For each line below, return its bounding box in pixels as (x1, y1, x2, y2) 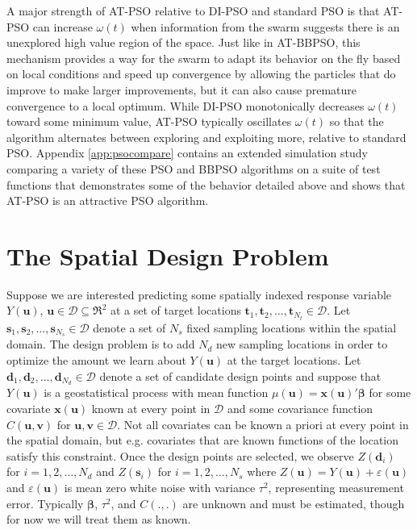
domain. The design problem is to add (6, 336, 195, 353)
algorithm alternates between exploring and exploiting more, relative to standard (6, 128, 407, 145)
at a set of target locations (110, 302, 241, 319)
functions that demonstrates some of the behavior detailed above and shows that (6, 176, 406, 193)
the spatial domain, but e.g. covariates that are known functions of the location (6, 432, 399, 449)
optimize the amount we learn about (6, 351, 186, 368)
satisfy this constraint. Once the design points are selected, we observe (6, 447, 354, 464)
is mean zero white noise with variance (64, 479, 256, 495)
